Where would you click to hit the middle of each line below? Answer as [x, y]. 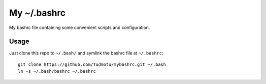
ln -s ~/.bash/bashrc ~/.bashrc [57, 71]
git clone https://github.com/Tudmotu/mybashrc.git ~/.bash [92, 64]
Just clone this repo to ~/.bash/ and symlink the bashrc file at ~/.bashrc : [86, 53]
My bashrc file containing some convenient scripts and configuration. [80, 28]
